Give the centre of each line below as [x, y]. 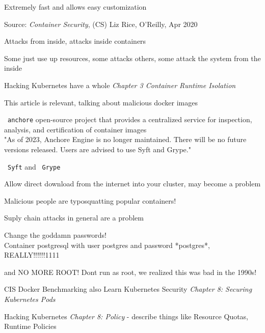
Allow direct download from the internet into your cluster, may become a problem [132, 184]
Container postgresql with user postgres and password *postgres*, [107, 245]
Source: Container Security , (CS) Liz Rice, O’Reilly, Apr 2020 [101, 24]
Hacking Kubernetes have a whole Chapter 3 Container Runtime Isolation [120, 85]
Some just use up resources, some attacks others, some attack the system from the [132, 58]
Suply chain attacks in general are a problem [74, 218]
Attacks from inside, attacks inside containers [75, 41]
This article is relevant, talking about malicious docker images [101, 102]
